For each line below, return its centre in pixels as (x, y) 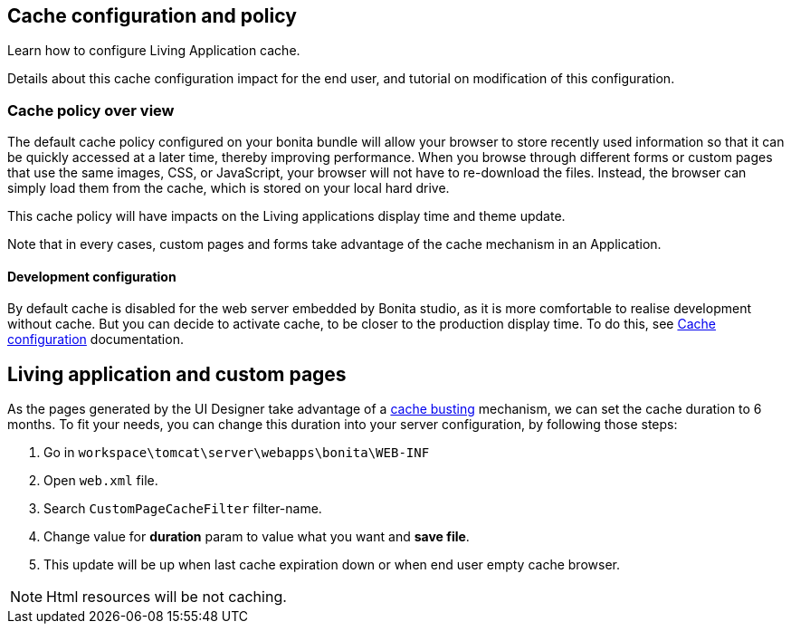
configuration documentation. (95, 339)
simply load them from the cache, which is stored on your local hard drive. (229, 188)
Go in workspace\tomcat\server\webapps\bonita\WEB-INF (237, 453)
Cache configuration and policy (152, 16)
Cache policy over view (91, 110)
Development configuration (92, 276)
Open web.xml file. (101, 481)
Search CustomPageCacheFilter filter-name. (183, 509)
